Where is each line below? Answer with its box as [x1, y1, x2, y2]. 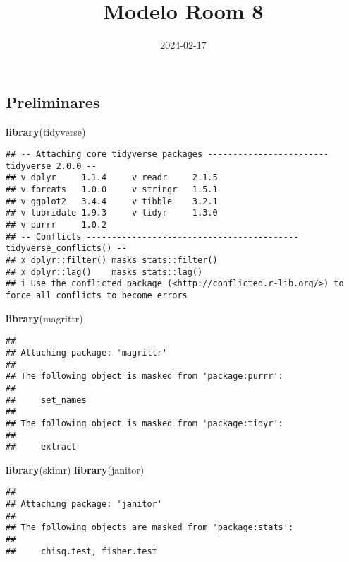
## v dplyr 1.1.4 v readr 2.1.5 [6, 172, 218, 183]
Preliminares [6, 90, 100, 112]
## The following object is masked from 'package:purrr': [6, 371, 283, 382]
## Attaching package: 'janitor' [6, 499, 162, 510]
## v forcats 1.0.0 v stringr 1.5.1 [6, 185, 218, 195]
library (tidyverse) [6, 124, 86, 139]
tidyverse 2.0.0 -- [6, 160, 97, 171]
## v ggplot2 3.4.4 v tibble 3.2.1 [6, 196, 218, 206]
